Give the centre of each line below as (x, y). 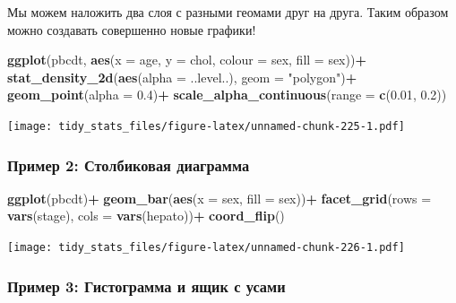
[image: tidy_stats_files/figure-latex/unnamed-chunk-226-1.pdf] (206, 248)
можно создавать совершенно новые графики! (132, 29)
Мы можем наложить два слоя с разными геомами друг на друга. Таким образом (228, 12)
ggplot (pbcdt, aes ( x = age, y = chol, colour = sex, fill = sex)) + (187, 60)
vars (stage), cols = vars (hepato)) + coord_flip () (146, 216)
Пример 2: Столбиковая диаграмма (129, 164)
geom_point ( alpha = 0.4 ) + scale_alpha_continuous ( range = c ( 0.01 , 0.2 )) (227, 95)
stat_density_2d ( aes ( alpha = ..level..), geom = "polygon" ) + (182, 77)
